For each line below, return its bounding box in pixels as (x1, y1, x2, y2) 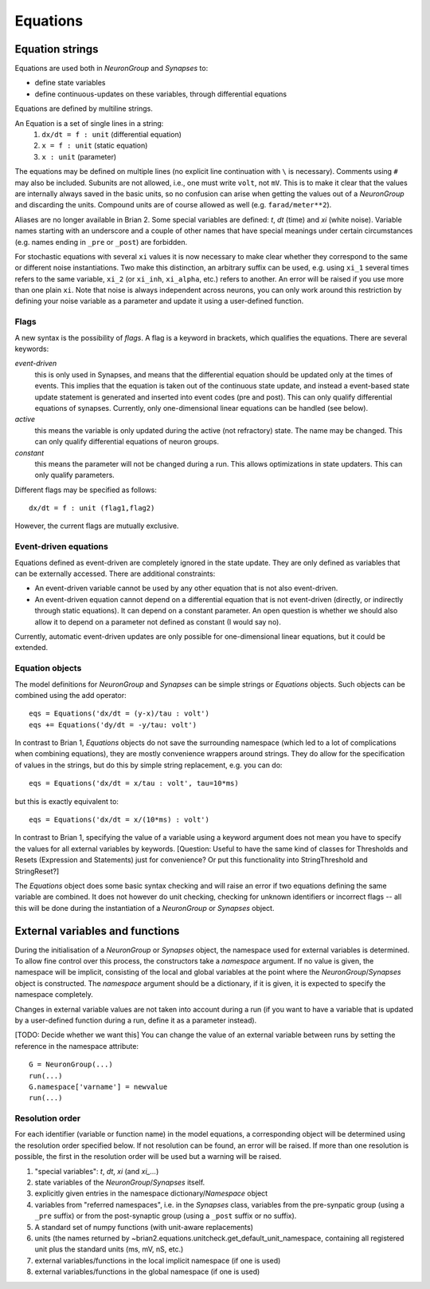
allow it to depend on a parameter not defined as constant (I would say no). (34, 617, 282, 626)
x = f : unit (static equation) (41, 140, 148, 151)
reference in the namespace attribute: (14, 1041, 139, 1051)
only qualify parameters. (34, 471, 115, 480)
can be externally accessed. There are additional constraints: (14, 569, 216, 578)
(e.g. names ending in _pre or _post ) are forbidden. (14, 237, 188, 246)
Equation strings (14, 42, 99, 56)
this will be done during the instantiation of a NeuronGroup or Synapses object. (14, 903, 275, 913)
